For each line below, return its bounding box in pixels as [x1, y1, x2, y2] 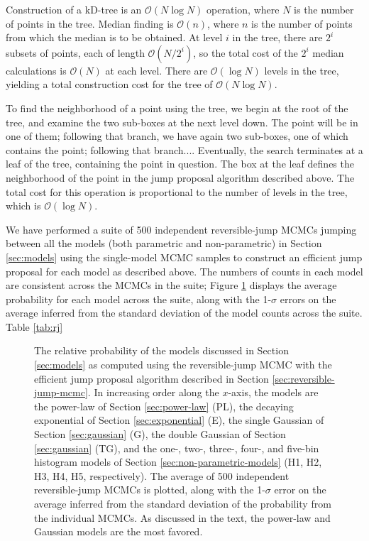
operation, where [206, 2, 280, 16]
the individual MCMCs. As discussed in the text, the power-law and [34, 510, 331, 525]
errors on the [280, 291, 336, 306]
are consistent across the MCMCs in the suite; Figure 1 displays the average [6, 278, 337, 293]
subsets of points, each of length [6, 45, 145, 60]
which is [6, 198, 41, 213]
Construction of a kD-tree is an [6, 2, 142, 16]
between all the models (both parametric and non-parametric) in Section [6, 236, 322, 251]
